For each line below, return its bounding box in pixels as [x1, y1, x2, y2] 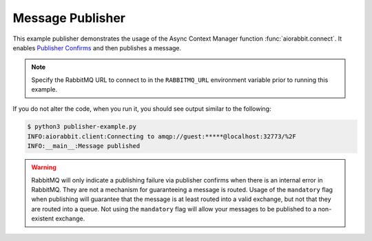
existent [31, 214, 54, 223]
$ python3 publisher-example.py [27, 123, 137, 131]
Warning [31, 163, 56, 171]
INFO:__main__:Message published [27, 142, 141, 150]
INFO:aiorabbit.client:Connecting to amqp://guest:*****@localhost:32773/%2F [27, 132, 296, 140]
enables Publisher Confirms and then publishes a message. [12, 43, 182, 52]
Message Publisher [12, 10, 125, 25]
